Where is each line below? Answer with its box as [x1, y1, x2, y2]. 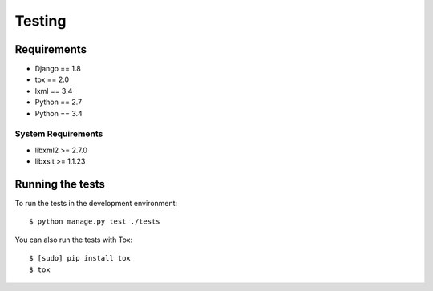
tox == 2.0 [34, 75, 70, 84]
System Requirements [14, 128, 103, 139]
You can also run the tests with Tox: [14, 235, 133, 245]
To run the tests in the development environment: [14, 199, 178, 208]
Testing [14, 12, 67, 30]
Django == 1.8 [34, 64, 82, 74]
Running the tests [14, 177, 106, 191]
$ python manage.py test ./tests [29, 217, 160, 226]
